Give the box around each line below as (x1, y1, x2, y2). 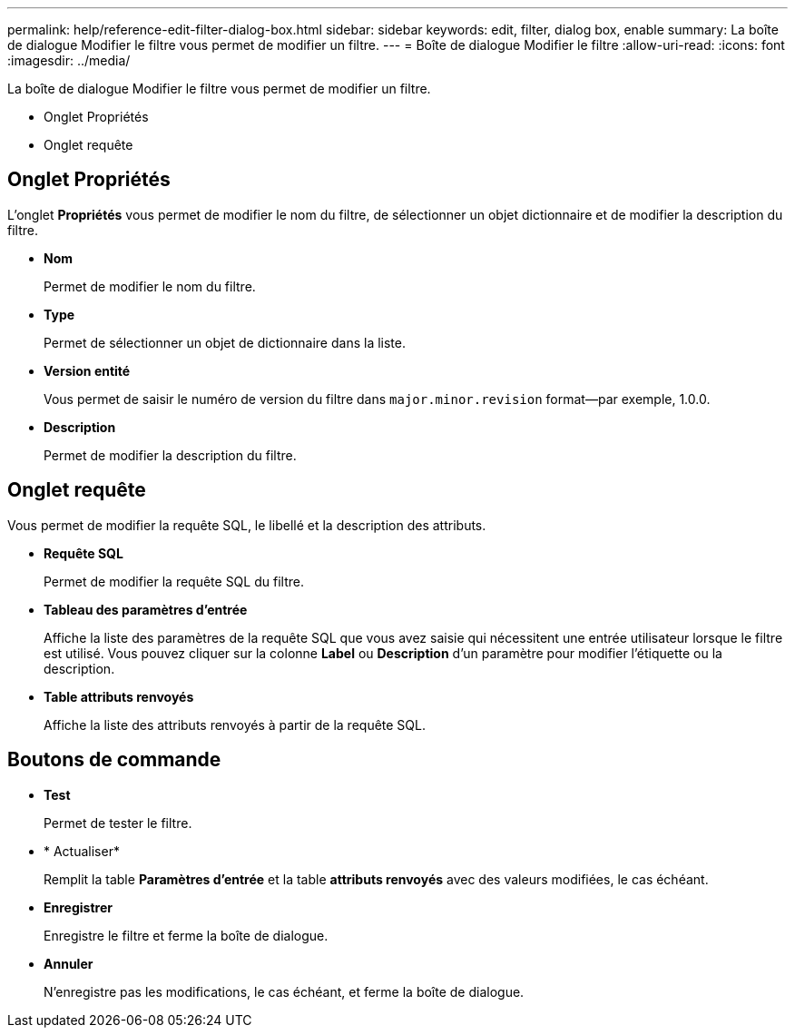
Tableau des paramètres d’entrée (44, 601, 248, 617)
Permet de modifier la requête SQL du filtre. (44, 573, 304, 589)
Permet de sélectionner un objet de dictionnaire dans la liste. (44, 334, 406, 350)
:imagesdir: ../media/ (7, 53, 131, 68)
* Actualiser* (44, 843, 120, 859)
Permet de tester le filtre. (44, 814, 192, 831)
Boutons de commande (7, 748, 221, 772)
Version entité (44, 362, 131, 379)
